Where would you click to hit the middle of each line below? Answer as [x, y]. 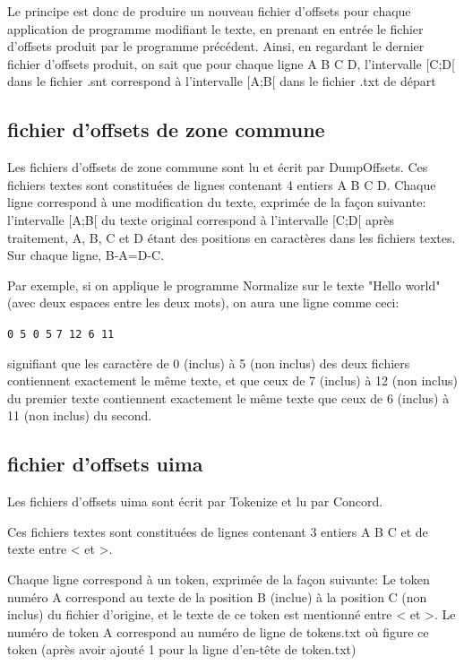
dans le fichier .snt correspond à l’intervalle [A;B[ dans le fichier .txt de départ [222, 81]
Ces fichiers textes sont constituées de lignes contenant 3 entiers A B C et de [218, 531]
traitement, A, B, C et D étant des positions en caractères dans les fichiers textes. [232, 237]
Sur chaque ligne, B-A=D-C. [86, 255]
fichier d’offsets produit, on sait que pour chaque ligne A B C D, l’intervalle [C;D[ [231, 63]
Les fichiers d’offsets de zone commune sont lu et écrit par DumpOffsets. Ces [218, 167]
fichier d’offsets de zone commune [166, 130]
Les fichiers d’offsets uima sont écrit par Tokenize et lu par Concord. [195, 501]
